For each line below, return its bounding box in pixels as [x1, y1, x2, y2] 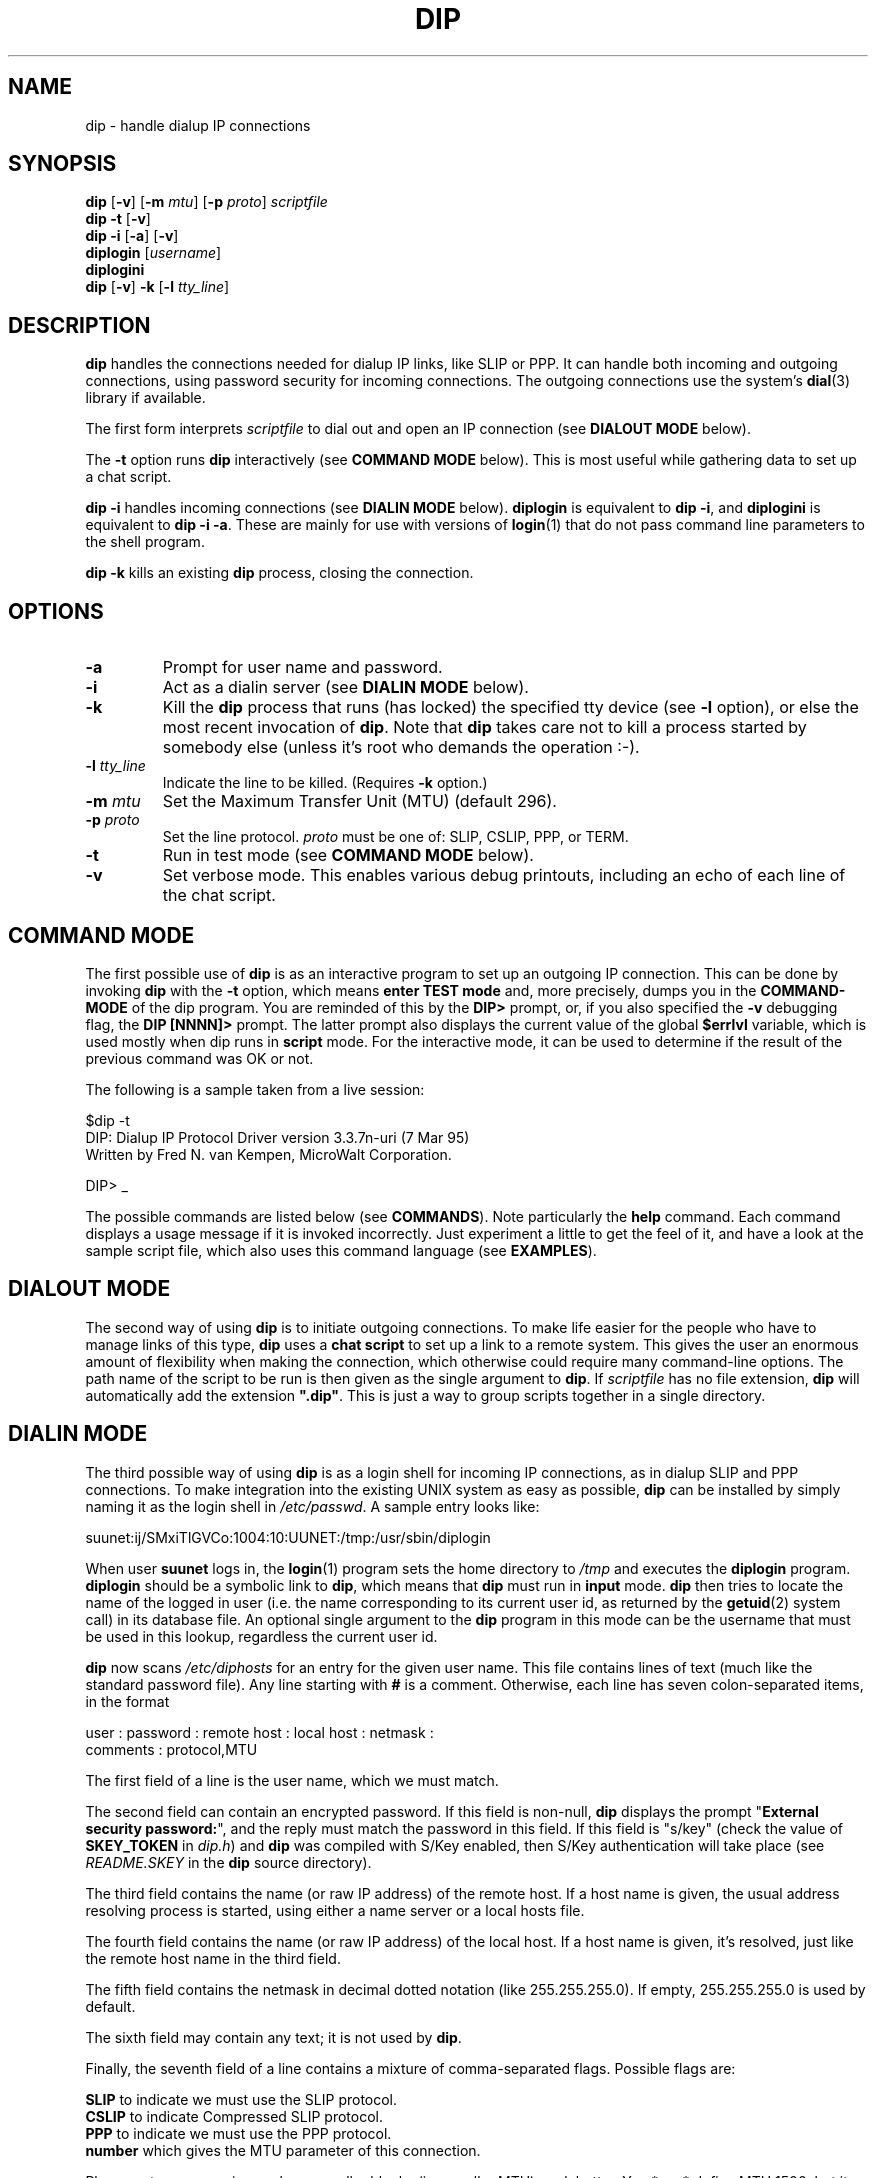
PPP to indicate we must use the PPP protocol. [85, 2124, 392, 2142]
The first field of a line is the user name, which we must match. [85, 1771, 499, 1789]
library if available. [85, 389, 206, 407]
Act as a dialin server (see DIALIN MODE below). [162, 677, 529, 698]
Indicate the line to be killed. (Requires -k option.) [162, 774, 488, 792]
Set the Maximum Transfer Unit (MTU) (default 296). [162, 791, 557, 812]
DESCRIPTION [8, 312, 151, 338]
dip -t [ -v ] [85, 210, 151, 228]
